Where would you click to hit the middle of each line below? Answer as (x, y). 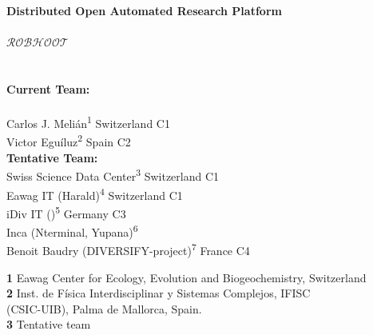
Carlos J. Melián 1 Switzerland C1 (88, 122)
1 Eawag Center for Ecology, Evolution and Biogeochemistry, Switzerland (186, 277)
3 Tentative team (49, 324)
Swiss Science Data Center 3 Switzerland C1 (113, 175)
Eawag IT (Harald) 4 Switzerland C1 (95, 193)
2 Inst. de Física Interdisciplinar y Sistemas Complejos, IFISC (159, 293)
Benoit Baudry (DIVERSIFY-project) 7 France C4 (128, 249)
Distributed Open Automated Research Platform (144, 10)
